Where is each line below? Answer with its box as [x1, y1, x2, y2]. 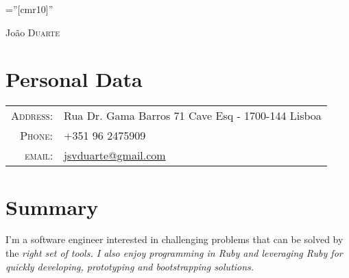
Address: [11, 108, 53, 124]
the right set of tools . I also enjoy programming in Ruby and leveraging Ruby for [5, 246, 343, 260]
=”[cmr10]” [5, 2, 53, 16]
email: [24, 147, 53, 164]
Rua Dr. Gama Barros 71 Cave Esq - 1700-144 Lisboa [64, 108, 322, 124]
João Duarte [5, 25, 60, 39]
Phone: [20, 127, 53, 144]
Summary [5, 192, 99, 220]
